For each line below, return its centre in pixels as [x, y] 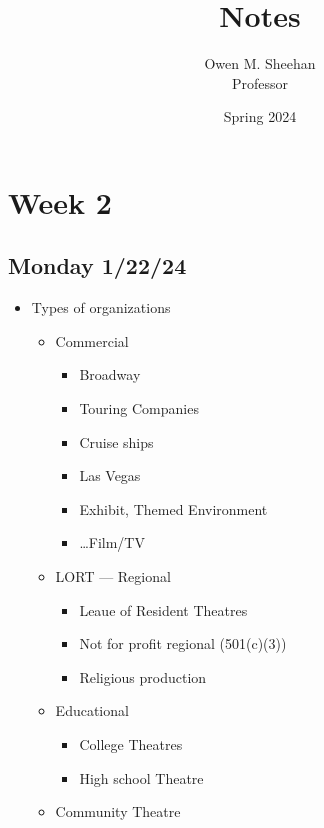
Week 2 [60, 201]
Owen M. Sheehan [260, 63]
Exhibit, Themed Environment [173, 508]
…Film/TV [112, 542]
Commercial [92, 340]
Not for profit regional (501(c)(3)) [183, 643]
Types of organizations [101, 307]
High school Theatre [141, 777]
